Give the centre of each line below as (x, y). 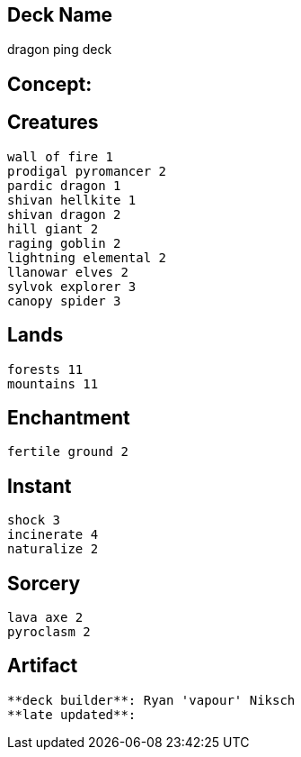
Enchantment (69, 417)
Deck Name (60, 15)
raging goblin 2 (64, 243)
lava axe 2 (45, 618)
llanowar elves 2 (68, 272)
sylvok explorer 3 (72, 286)
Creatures (53, 123)
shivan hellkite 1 (72, 200)
